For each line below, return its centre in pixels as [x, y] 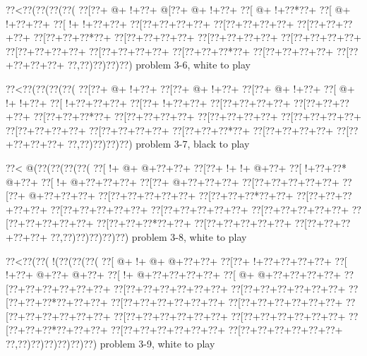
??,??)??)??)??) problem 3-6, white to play [159, 65]
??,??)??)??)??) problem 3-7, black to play [158, 144]
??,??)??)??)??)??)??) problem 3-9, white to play [110, 344]
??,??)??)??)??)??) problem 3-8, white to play [149, 236]
